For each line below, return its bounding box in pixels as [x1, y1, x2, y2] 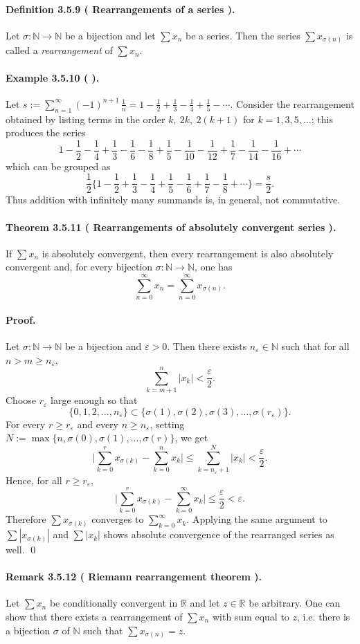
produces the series [6, 125, 86, 140]
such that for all [281, 338, 350, 353]
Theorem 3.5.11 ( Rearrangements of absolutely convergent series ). [6, 219, 336, 234]
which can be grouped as [6, 158, 111, 173]
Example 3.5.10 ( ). [6, 70, 100, 84]
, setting [150, 416, 185, 431]
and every [77, 416, 118, 431]
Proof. [6, 312, 36, 326]
